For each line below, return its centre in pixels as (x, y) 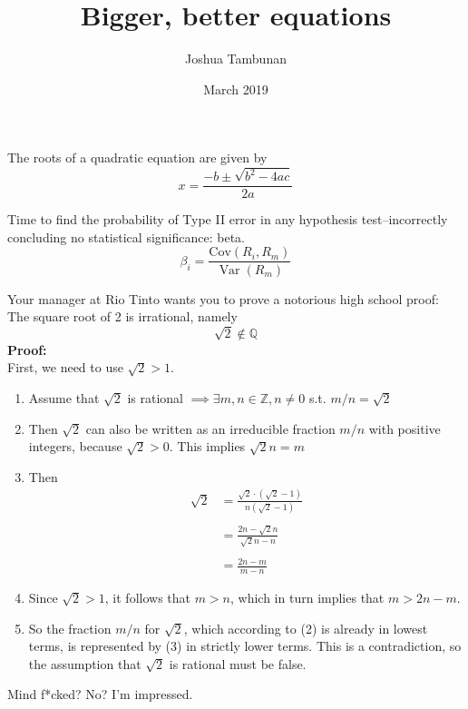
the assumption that (85, 663)
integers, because (75, 446)
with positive (405, 428)
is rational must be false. (238, 663)
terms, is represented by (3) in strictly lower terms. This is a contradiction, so (245, 646)
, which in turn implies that (307, 597)
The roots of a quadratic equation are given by (137, 158)
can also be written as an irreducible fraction (210, 428)
